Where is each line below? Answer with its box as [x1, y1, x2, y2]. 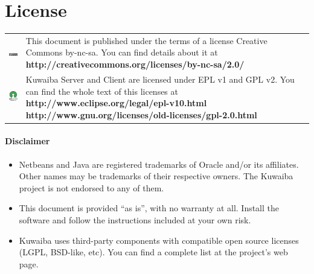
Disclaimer [5, 135, 50, 147]
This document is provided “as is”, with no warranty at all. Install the [19, 202, 280, 214]
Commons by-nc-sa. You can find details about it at [25, 46, 218, 59]
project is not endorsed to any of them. [19, 181, 164, 194]
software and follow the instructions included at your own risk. [19, 213, 251, 226]
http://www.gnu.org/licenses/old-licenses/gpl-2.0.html [25, 108, 257, 121]
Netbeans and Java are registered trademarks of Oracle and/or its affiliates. [19, 158, 299, 170]
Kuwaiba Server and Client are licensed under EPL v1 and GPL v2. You [25, 72, 295, 85]
